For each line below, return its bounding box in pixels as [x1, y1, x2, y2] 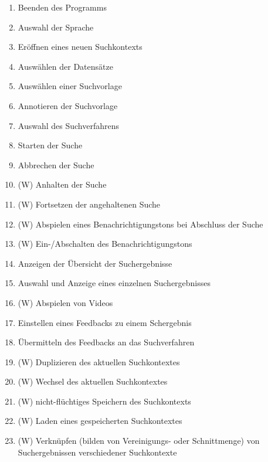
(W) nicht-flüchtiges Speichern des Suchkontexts [18, 395, 191, 407]
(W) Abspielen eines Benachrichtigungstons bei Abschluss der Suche [18, 218, 263, 230]
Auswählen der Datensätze [18, 60, 113, 72]
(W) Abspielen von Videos [18, 296, 113, 308]
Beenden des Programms [18, 1, 107, 13]
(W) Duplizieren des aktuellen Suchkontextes [18, 355, 180, 368]
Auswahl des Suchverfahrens [18, 119, 119, 131]
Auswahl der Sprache [18, 21, 94, 33]
